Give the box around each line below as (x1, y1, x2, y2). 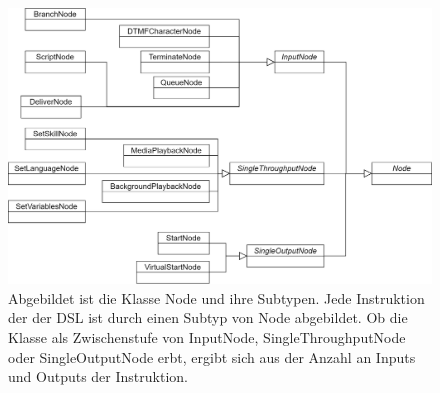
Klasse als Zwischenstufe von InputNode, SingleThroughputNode (8, 326, 406, 347)
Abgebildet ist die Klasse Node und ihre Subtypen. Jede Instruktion (8, 287, 425, 308)
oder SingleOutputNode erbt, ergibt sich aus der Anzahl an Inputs (8, 346, 416, 367)
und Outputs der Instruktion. (8, 366, 188, 387)
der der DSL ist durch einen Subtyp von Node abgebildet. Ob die (8, 307, 408, 328)
